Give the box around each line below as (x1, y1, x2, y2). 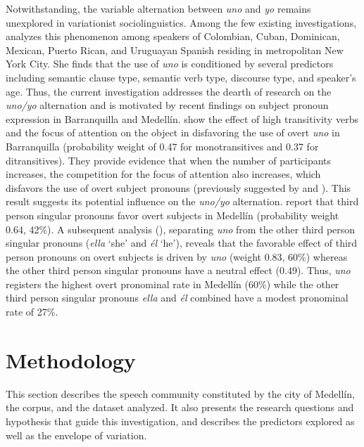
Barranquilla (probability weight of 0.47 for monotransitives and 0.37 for (6, 138, 319, 153)
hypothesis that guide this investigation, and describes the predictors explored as (6, 413, 355, 428)
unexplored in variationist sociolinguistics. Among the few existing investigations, (6, 15, 357, 30)
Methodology (6, 345, 136, 374)
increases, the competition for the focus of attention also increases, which (6, 167, 321, 181)
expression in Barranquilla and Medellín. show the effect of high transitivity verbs (6, 111, 358, 126)
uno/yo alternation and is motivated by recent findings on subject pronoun (6, 98, 329, 112)
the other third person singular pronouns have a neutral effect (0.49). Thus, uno (6, 263, 351, 278)
